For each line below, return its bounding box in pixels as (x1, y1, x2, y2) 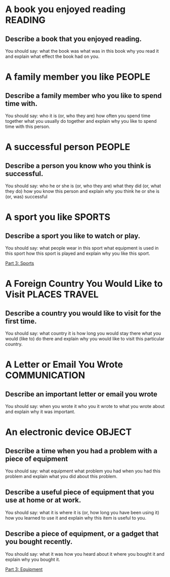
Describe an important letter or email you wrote (5, 390, 158, 398)
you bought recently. (5, 537, 73, 546)
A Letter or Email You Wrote (5, 359, 123, 370)
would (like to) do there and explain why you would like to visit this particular (5, 336, 164, 342)
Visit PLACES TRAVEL (5, 289, 99, 300)
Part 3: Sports (5, 260, 34, 266)
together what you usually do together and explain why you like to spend (5, 118, 157, 124)
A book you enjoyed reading (5, 4, 125, 15)
